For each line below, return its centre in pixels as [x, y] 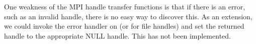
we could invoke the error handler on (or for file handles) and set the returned [124, 26]
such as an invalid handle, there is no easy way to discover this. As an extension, [128, 16]
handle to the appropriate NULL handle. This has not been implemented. [117, 35]
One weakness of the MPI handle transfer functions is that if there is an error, [125, 6]
